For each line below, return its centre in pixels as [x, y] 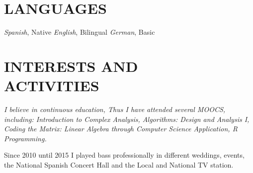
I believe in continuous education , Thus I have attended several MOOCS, [115, 109]
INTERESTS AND [71, 66]
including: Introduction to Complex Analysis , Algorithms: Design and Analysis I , [127, 119]
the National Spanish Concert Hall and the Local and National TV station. [119, 165]
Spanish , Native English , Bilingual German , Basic [80, 32]
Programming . [25, 138]
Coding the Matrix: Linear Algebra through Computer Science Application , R [121, 129]
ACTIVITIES [52, 86]
